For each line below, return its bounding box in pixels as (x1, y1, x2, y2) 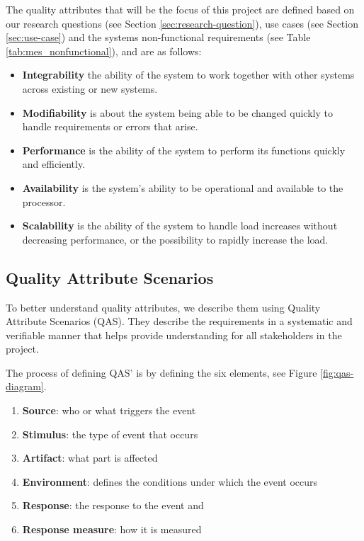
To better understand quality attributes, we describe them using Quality (6, 300, 321, 314)
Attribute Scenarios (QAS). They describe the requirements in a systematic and (6, 314, 353, 329)
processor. (22, 194, 66, 209)
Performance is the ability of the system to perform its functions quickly (22, 142, 346, 157)
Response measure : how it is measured (22, 522, 202, 537)
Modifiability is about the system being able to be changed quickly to (22, 105, 333, 120)
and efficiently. (22, 156, 86, 171)
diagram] (6, 379, 44, 394)
